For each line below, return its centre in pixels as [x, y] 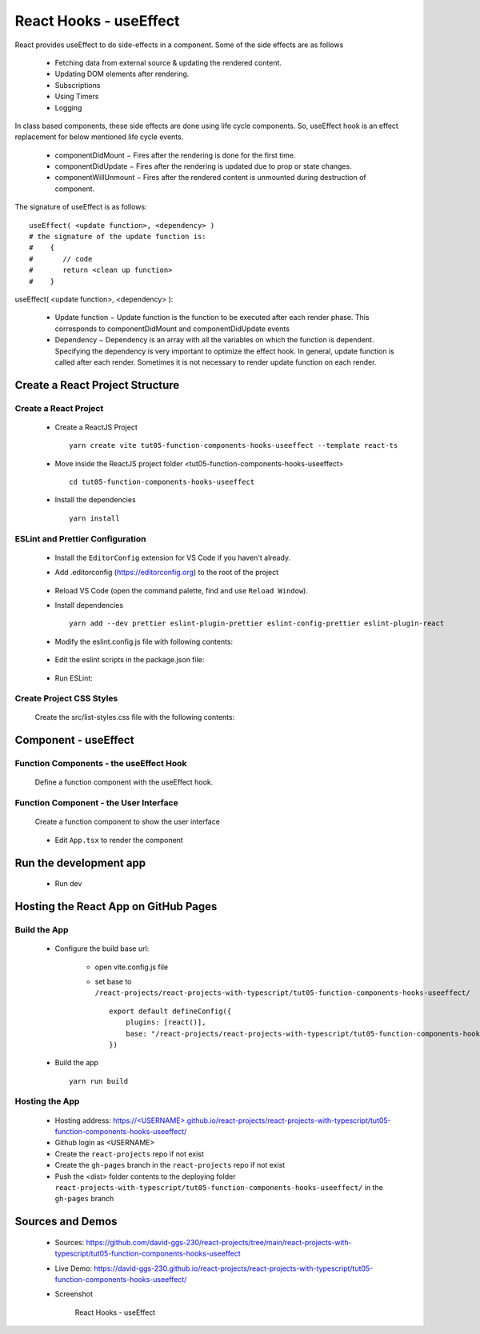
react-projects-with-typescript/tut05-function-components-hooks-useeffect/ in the [219, 1187]
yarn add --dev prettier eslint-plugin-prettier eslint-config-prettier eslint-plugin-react [257, 623]
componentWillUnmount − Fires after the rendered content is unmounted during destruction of [211, 178]
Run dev [68, 884]
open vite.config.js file [131, 967]
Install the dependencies [95, 500]
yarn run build [99, 1081]
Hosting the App [47, 1101]
